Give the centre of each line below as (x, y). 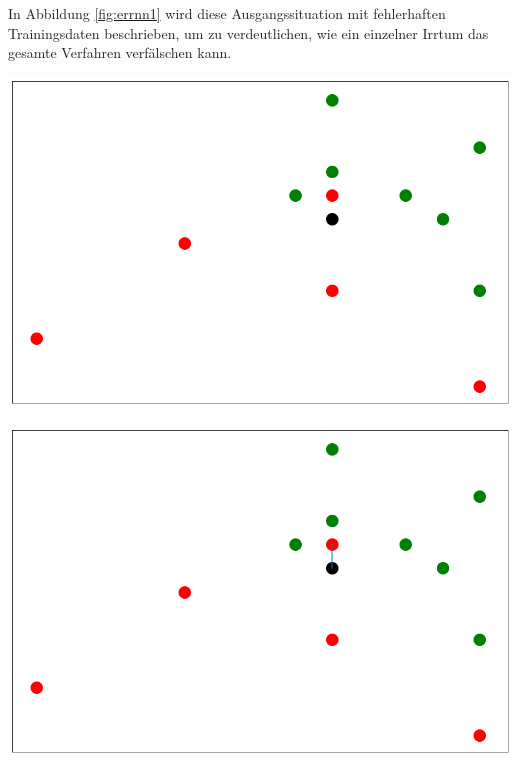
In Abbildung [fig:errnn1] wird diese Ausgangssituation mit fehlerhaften (227, 13)
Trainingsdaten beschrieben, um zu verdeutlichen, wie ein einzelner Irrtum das (248, 32)
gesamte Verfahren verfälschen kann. (120, 52)
